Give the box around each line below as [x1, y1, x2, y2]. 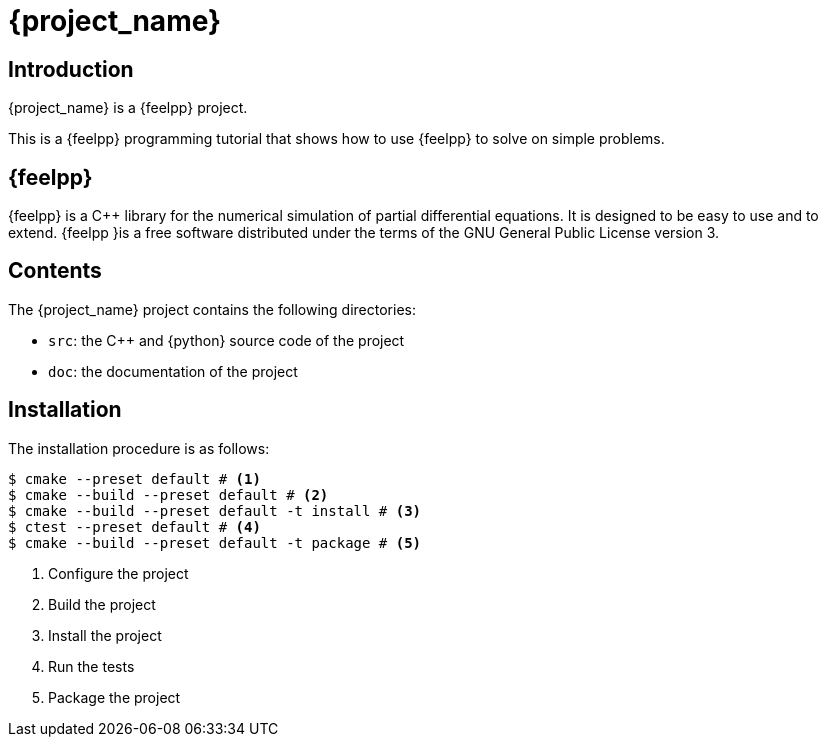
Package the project [48, 688, 181, 706]
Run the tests [48, 657, 135, 675]
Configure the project [48, 564, 189, 582]
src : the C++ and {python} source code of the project [48, 331, 405, 349]
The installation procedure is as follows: [8, 439, 270, 457]
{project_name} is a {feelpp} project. [8, 99, 248, 117]
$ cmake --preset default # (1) [8, 470, 261, 487]
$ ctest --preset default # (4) [8, 518, 261, 535]
